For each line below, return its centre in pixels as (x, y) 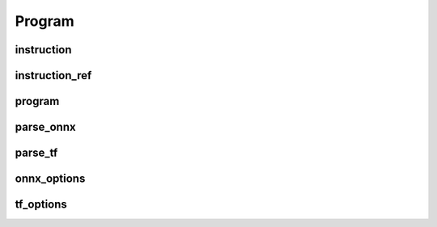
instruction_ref (53, 76)
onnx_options (50, 179)
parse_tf (36, 153)
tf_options (41, 205)
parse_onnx (45, 127)
